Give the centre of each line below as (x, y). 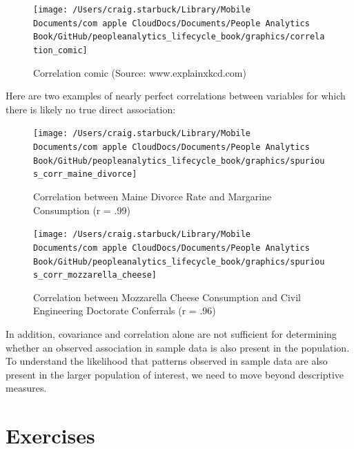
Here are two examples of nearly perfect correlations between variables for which (176, 96)
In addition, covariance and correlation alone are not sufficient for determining (171, 334)
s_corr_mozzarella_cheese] (95, 275)
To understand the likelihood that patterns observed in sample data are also (167, 361)
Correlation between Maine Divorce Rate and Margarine (153, 197)
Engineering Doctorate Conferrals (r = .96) (125, 311)
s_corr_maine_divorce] (85, 174)
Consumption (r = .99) (82, 210)
